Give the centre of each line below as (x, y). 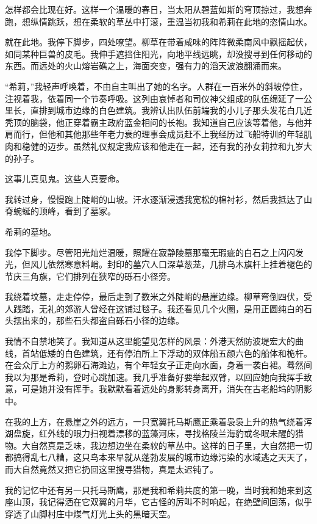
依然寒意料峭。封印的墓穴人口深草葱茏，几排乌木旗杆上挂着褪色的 (180, 264)
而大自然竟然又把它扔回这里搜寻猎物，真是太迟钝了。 (112, 469)
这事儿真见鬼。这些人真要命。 (65, 179)
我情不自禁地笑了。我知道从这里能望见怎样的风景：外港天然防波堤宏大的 (150, 341)
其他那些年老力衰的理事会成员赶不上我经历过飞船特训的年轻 (184, 134)
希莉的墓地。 (30, 231)
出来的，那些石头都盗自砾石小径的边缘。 (103, 320)
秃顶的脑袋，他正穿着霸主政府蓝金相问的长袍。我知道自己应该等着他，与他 (154, 122)
